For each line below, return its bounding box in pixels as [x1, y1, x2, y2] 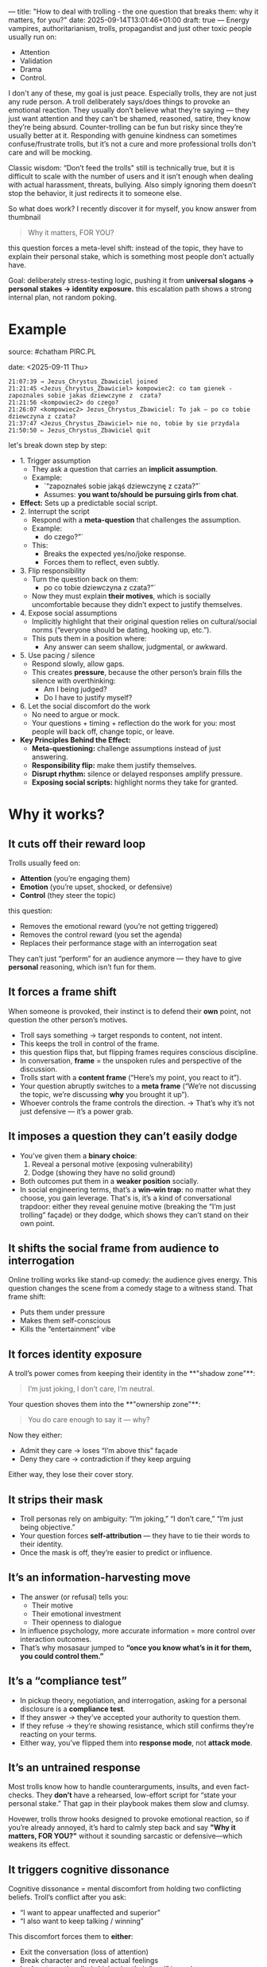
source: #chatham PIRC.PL [8, 347, 96, 356]
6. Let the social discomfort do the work [19, 701, 151, 711]
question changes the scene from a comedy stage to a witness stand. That [8, 1283, 253, 1293]
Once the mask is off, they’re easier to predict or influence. [19, 1548, 213, 1557]
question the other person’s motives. [8, 1015, 129, 1025]
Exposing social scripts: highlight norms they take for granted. [31, 777, 238, 787]
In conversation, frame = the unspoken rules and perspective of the [19, 1056, 242, 1065]
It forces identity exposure [8, 1347, 142, 1361]
